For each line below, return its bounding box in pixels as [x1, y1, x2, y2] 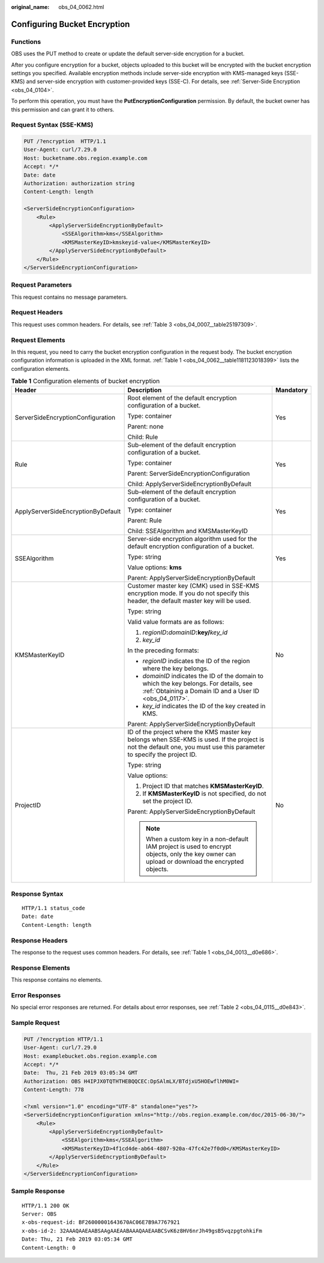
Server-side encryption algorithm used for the [127, 535, 257, 543]
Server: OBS [22, 1210, 57, 1217]
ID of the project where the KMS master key [127, 728, 251, 736]
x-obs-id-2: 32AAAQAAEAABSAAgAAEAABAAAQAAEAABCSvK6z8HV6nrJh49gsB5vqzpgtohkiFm [22, 1227, 262, 1234]
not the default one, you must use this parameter [127, 743, 265, 751]
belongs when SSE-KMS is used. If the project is [127, 735, 265, 744]
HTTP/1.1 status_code [22, 905, 85, 912]
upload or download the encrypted [146, 857, 244, 866]
